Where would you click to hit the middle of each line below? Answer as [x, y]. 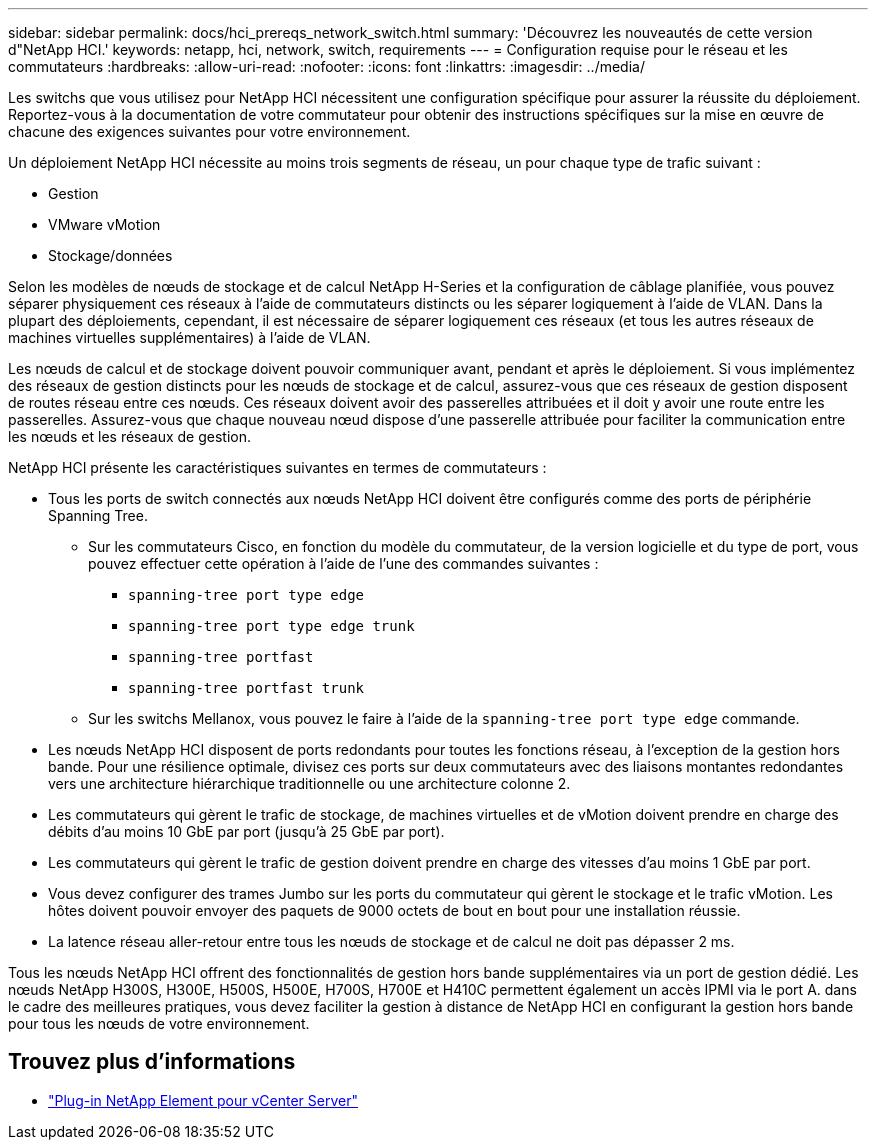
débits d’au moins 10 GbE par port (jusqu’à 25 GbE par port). [246, 831]
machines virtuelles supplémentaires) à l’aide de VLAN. [189, 337]
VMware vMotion [104, 224]
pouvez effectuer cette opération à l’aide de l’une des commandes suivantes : [343, 563]
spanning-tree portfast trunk [246, 688]
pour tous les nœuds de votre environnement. [159, 1023]
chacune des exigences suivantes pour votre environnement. [209, 131]
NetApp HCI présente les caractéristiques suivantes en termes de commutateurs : [277, 467]
